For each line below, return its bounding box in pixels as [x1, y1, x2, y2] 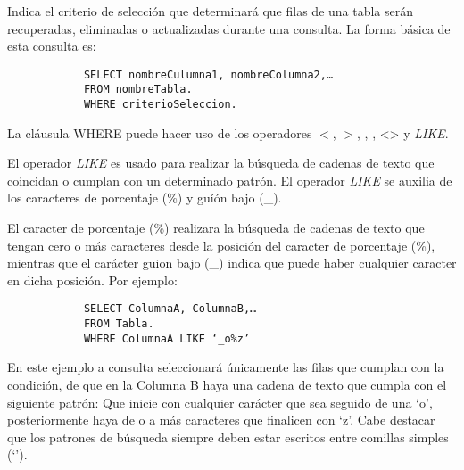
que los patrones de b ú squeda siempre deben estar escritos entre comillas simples [7, 427, 449, 446]
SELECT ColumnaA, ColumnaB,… [83, 302, 257, 316]
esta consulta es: [7, 37, 96, 55]
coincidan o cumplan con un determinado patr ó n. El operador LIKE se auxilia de [7, 170, 452, 189]
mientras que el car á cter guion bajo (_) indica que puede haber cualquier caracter [7, 253, 457, 272]
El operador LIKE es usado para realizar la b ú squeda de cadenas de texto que [7, 153, 435, 172]
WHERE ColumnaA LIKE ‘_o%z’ [83, 332, 251, 345]
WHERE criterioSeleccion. [83, 98, 237, 111]
